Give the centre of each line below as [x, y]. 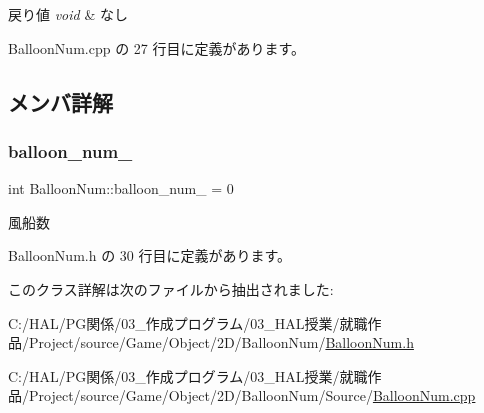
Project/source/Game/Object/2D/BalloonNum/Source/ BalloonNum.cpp [252, 395]
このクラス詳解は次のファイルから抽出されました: [171, 288]
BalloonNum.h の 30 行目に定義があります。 [150, 255]
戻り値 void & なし [68, 14]
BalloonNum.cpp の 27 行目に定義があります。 [157, 47]
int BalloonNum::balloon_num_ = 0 [121, 188]
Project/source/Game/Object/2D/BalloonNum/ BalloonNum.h [221, 342]
